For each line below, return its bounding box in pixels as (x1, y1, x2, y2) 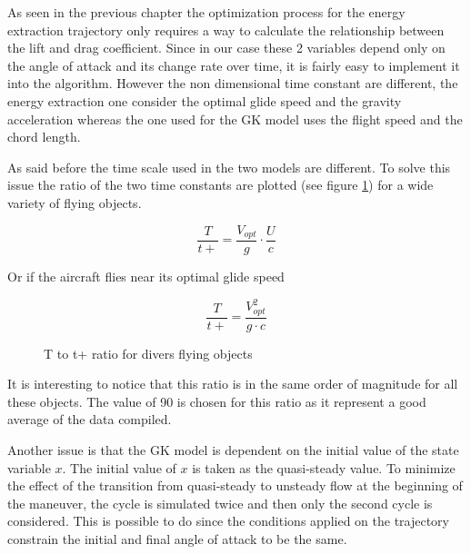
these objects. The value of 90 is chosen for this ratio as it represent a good (7, 391, 426, 411)
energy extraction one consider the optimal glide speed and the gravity (7, 91, 402, 110)
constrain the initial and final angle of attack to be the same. (7, 529, 347, 548)
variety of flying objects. (7, 193, 142, 212)
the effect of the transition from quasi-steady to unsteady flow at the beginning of (7, 476, 463, 495)
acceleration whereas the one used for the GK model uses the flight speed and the (7, 109, 463, 128)
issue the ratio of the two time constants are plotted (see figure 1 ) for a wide (7, 175, 434, 194)
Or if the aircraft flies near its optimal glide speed (7, 267, 285, 286)
